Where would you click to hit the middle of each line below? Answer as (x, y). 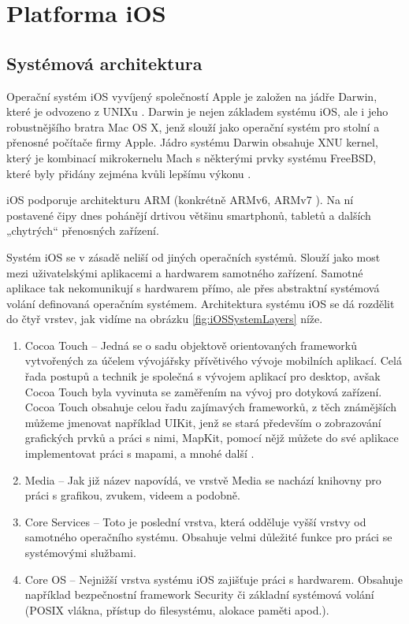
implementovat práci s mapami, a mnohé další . (139, 453)
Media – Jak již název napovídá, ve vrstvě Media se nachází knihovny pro (203, 479)
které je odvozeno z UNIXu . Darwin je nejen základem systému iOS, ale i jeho (197, 111)
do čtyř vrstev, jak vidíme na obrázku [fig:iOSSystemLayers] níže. (165, 319)
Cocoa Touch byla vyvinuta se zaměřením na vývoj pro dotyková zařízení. (203, 391)
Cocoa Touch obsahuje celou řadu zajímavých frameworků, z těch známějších (210, 407)
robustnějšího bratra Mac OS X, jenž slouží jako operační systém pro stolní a (193, 126)
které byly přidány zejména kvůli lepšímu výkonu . (129, 173)
